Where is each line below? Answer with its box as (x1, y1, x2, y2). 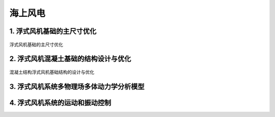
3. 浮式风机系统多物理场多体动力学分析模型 (9, 82, 145, 91)
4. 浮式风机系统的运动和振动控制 (9, 98, 112, 107)
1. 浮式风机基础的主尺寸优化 (9, 27, 97, 35)
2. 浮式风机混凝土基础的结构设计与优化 (9, 55, 131, 63)
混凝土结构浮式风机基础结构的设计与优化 (9, 69, 94, 75)
